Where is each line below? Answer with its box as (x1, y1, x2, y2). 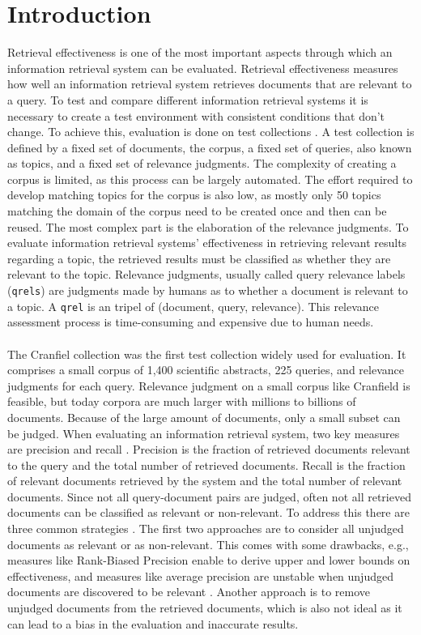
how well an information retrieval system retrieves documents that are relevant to (7, 75, 412, 92)
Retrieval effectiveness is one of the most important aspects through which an (7, 44, 393, 61)
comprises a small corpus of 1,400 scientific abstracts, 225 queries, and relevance (7, 361, 404, 378)
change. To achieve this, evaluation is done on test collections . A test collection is (7, 123, 415, 140)
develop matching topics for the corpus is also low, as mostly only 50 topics (7, 186, 381, 203)
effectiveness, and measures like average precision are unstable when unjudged (7, 567, 393, 584)
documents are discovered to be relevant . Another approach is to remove (7, 583, 371, 600)
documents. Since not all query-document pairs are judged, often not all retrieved (7, 488, 411, 505)
